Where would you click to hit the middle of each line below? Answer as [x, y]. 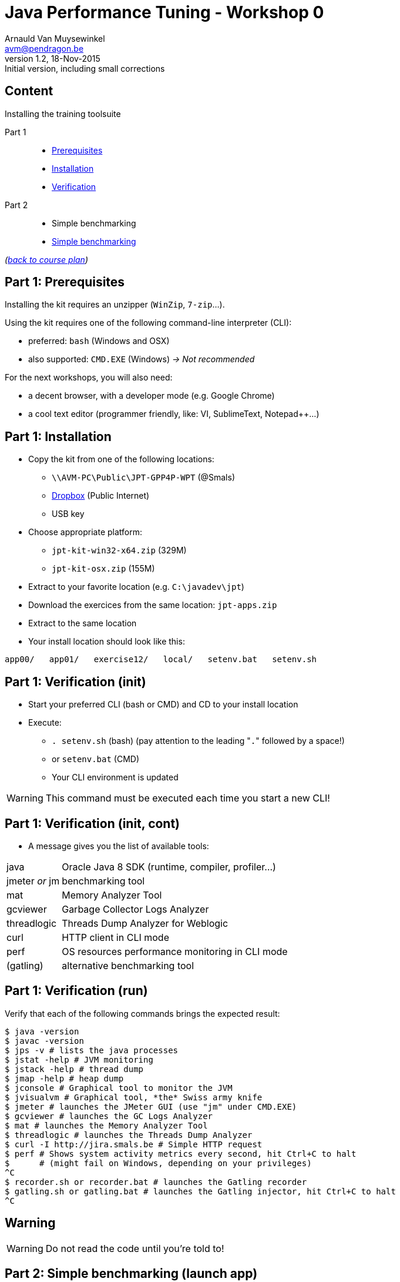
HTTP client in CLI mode [115, 937]
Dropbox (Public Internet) [101, 496]
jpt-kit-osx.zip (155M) [103, 569]
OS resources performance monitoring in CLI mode [175, 951]
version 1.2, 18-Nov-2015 [53, 58]
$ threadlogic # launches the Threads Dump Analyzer [129, 1135]
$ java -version [42, 1031]
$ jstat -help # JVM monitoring [79, 1059]
